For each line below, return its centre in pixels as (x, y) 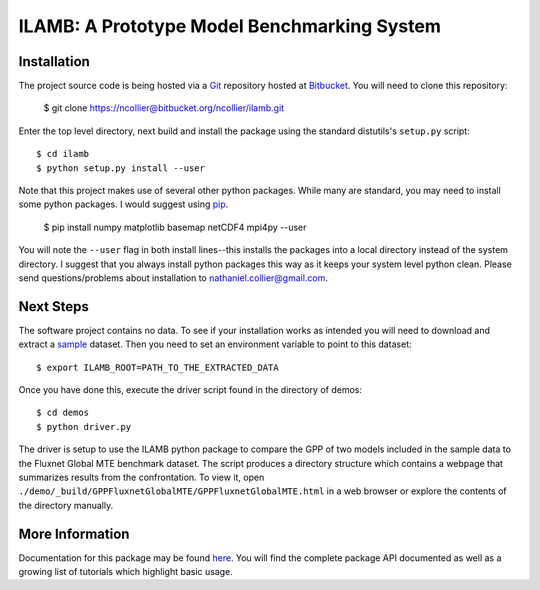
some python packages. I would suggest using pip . (123, 204)
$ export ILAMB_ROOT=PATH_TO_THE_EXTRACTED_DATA (157, 367)
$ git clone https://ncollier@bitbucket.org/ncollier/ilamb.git (164, 108)
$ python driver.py (84, 426)
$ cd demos (63, 413)
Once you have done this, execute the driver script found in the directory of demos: (190, 390)
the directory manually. (66, 505)
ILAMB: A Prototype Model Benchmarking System (230, 26)
